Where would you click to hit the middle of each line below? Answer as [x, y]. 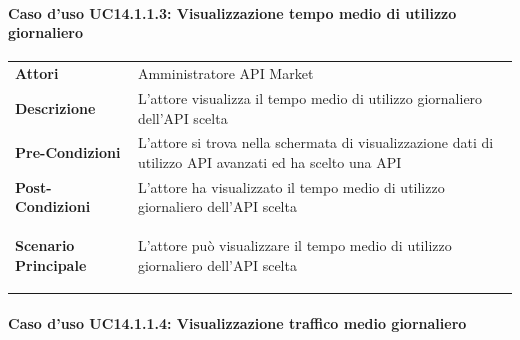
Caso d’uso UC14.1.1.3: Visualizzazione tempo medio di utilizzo [232, 12]
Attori [37, 73]
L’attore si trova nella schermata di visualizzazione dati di [315, 142]
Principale [51, 264]
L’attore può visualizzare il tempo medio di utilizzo [294, 245]
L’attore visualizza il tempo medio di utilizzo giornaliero [310, 97]
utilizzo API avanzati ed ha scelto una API [269, 162]
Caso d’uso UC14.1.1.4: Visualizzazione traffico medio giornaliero [237, 322]
